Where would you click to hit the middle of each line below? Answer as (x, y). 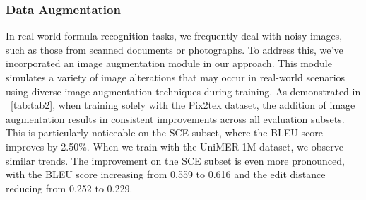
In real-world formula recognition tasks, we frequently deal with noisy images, (174, 36)
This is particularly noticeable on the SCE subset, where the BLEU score (164, 133)
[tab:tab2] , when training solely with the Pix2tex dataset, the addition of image (183, 105)
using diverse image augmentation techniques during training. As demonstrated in (183, 91)
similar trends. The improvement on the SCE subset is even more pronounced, (175, 160)
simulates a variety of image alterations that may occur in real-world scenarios (176, 77)
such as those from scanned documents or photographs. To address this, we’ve (175, 49)
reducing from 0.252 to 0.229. (69, 188)
